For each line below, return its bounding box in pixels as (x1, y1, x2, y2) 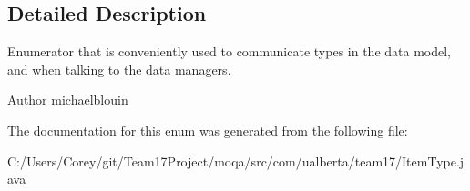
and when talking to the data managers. (7, 59, 231, 78)
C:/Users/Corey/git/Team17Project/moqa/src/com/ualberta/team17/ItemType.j (7, 151, 465, 170)
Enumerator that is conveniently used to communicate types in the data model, (7, 42, 451, 61)
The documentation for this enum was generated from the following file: (7, 120, 408, 139)
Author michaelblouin (7, 90, 128, 109)
